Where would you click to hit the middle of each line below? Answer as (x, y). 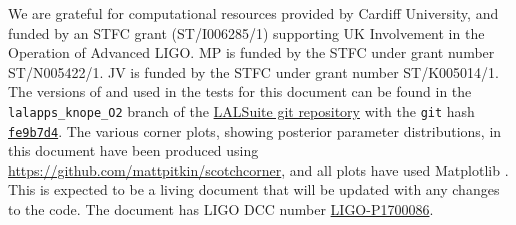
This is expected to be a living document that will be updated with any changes (254, 189)
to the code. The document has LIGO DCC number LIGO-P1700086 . (221, 209)
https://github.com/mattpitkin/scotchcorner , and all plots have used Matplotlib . (258, 169)
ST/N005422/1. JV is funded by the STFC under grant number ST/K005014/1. (254, 71)
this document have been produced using (133, 150)
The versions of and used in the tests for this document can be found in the (240, 91)
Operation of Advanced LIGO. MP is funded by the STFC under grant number (251, 52)
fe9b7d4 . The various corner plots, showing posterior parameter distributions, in (255, 130)
